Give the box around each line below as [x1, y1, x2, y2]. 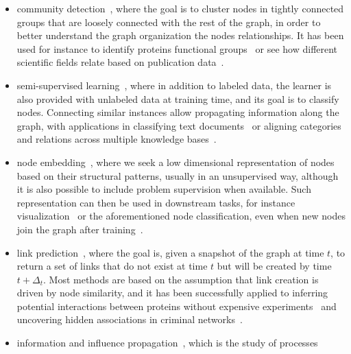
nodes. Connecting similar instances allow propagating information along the [16, 105, 339, 119]
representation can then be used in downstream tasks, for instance [16, 195, 295, 209]
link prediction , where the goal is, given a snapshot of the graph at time [16, 245, 324, 259]
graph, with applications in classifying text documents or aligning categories [16, 118, 341, 132]
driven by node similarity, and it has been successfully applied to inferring [16, 285, 328, 300]
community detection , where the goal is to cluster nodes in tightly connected [16, 1, 344, 15]
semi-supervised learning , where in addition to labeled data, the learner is [16, 78, 332, 92]
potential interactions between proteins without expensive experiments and [16, 298, 337, 313]
